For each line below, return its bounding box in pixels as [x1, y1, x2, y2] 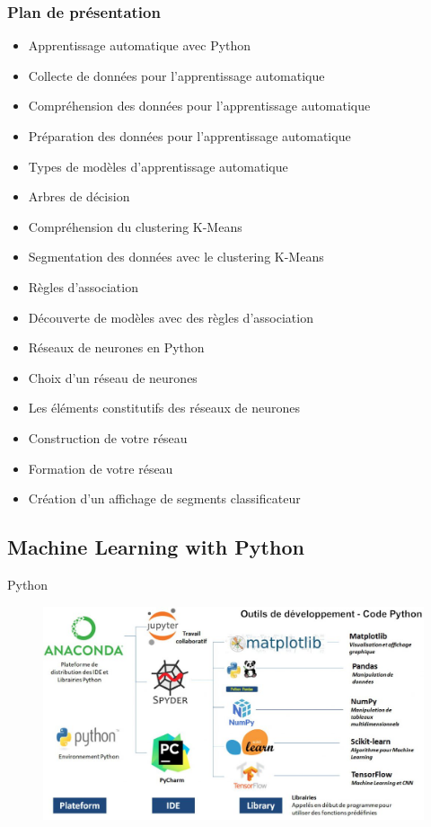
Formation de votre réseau [28, 458, 173, 477]
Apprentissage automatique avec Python [28, 36, 251, 55]
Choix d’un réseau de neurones [28, 368, 198, 387]
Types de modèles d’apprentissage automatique [28, 156, 288, 175]
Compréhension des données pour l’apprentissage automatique [28, 96, 371, 115]
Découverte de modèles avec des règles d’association [28, 307, 313, 326]
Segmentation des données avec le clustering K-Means [28, 247, 324, 266]
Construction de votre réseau [28, 428, 188, 447]
